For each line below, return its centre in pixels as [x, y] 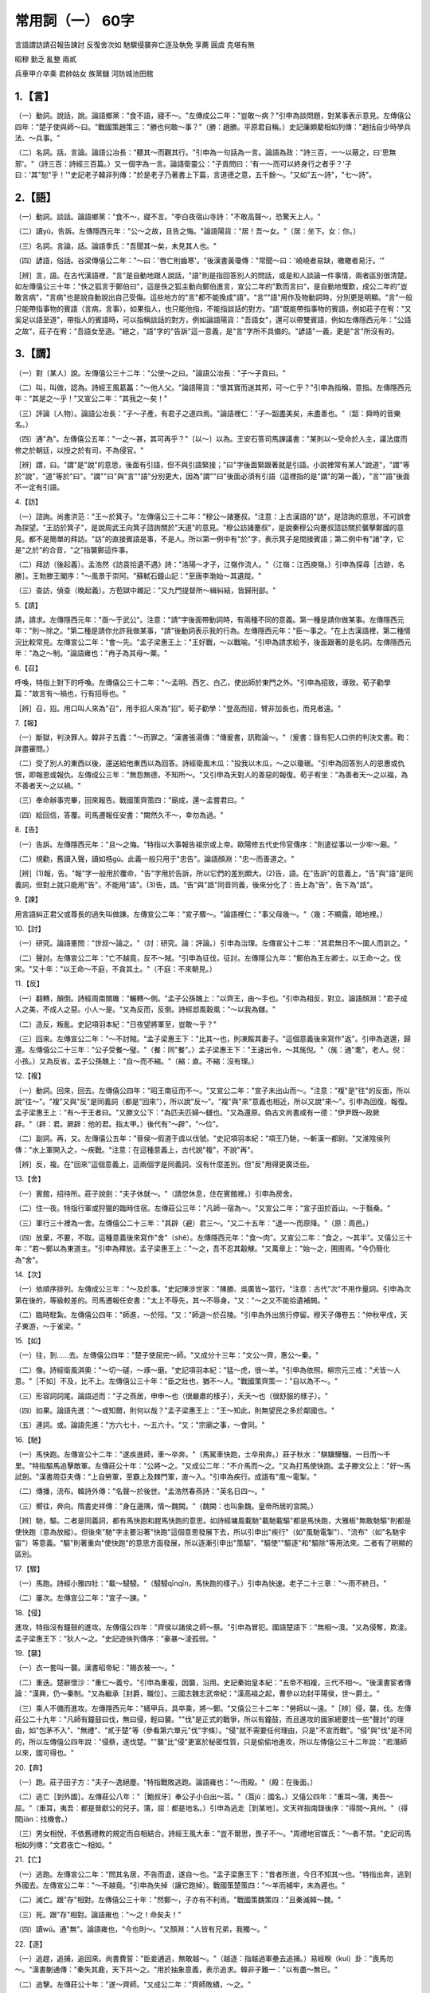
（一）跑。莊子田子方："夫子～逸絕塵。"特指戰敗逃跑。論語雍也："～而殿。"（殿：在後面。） [166, 1782]
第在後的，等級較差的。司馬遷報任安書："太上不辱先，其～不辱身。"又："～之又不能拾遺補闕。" [171, 1300]
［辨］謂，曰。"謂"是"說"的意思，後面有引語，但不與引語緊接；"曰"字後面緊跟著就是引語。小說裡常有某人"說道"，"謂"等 [212, 465]
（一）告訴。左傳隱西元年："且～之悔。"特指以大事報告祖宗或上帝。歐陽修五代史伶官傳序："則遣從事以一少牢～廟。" [206, 844]
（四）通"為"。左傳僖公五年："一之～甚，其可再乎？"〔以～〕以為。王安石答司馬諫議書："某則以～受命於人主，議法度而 [211, 439]
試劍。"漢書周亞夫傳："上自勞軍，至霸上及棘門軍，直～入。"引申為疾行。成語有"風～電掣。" [166, 1476]
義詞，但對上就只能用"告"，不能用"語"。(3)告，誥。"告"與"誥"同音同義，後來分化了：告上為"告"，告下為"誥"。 [196, 884]
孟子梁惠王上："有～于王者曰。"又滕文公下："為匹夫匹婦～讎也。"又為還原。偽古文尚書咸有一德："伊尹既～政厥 [197, 1113]
